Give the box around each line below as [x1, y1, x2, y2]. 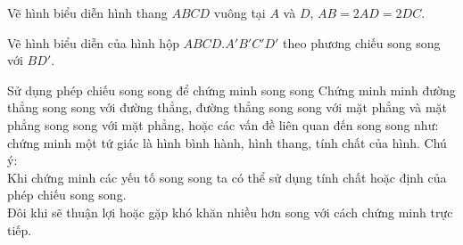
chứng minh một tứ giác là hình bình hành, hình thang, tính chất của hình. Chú [7, 133, 447, 151]
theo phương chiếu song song [283, 33, 441, 52]
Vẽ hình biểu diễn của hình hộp [7, 33, 179, 52]
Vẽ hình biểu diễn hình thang [7, 4, 168, 21]
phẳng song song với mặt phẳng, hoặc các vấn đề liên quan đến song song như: [7, 115, 439, 134]
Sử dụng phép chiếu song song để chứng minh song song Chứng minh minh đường [7, 80, 456, 99]
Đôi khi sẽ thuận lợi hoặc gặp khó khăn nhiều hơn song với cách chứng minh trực [7, 202, 453, 221]
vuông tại [213, 4, 266, 21]
